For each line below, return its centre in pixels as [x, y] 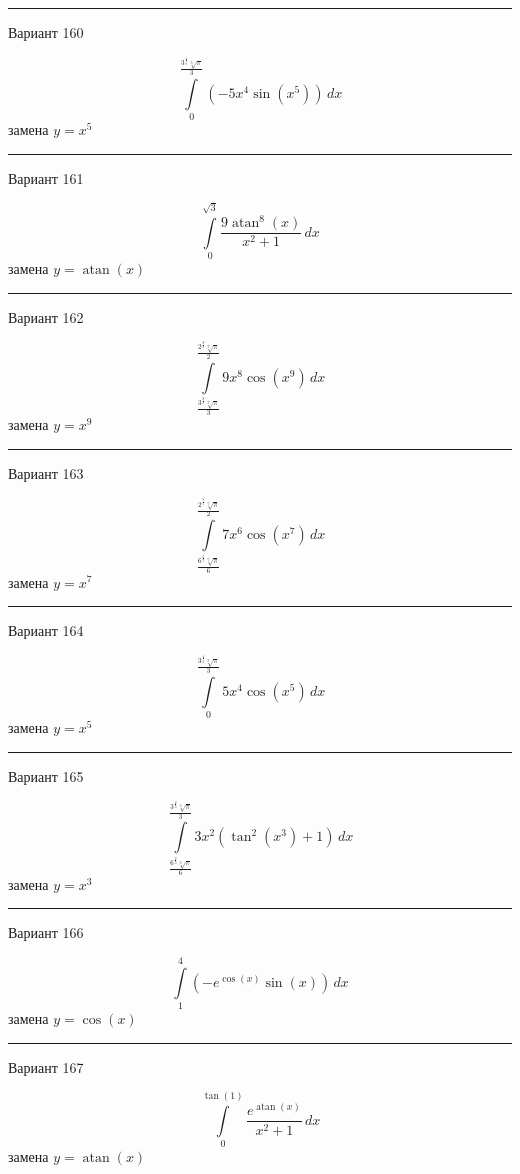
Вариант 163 [46, 472]
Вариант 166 [46, 932]
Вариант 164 [46, 630]
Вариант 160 [46, 32]
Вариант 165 [46, 775]
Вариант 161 [46, 177]
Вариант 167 [46, 1066]
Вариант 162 [46, 316]
